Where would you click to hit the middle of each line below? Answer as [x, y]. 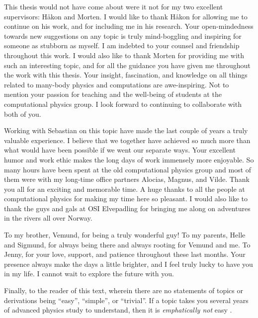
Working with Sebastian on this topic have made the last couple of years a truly [126, 130]
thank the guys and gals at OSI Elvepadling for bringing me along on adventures [127, 208]
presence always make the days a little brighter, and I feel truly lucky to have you [129, 264]
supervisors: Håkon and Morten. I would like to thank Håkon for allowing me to [126, 16]
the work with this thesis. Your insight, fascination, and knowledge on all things [126, 75]
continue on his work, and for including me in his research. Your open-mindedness [129, 26]
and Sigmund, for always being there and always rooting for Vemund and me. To [127, 244]
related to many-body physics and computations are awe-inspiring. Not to [117, 84]
